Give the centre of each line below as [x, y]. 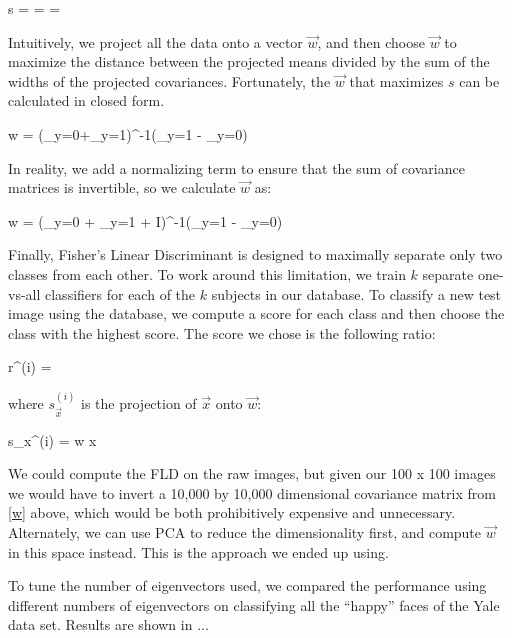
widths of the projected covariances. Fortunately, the [169, 80]
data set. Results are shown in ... [108, 624]
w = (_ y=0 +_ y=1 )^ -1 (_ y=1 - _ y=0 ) [128, 133]
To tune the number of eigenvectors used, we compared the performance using [247, 585]
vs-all [24, 293]
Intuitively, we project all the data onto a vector [155, 41]
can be [479, 80]
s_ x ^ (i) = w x [52, 439]
